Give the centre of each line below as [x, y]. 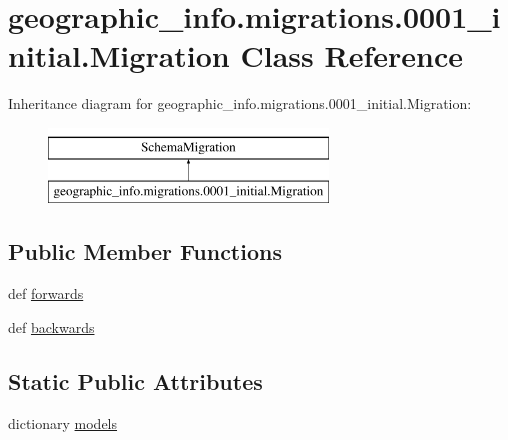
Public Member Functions [145, 251]
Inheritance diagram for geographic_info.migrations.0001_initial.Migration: [240, 103]
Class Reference [351, 55]
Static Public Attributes [135, 380]
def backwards [51, 326]
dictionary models [63, 422]
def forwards [46, 293]
